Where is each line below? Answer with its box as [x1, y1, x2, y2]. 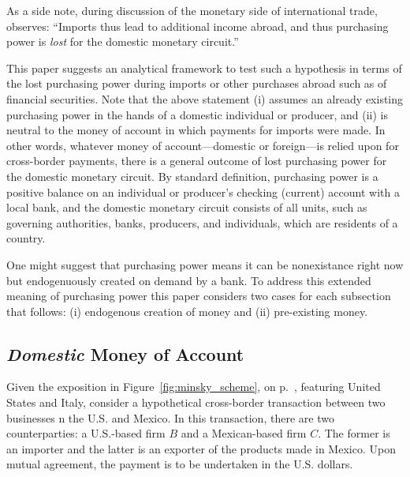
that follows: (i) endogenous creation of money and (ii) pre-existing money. [6, 302, 368, 319]
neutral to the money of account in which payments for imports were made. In [6, 122, 386, 138]
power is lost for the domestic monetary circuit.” [6, 33, 239, 50]
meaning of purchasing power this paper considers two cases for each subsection [6, 287, 391, 304]
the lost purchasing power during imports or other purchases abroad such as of [6, 75, 387, 92]
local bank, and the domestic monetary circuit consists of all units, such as [6, 199, 367, 216]
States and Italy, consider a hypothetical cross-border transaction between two [6, 394, 386, 411]
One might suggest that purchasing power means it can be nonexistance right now [6, 256, 404, 272]
